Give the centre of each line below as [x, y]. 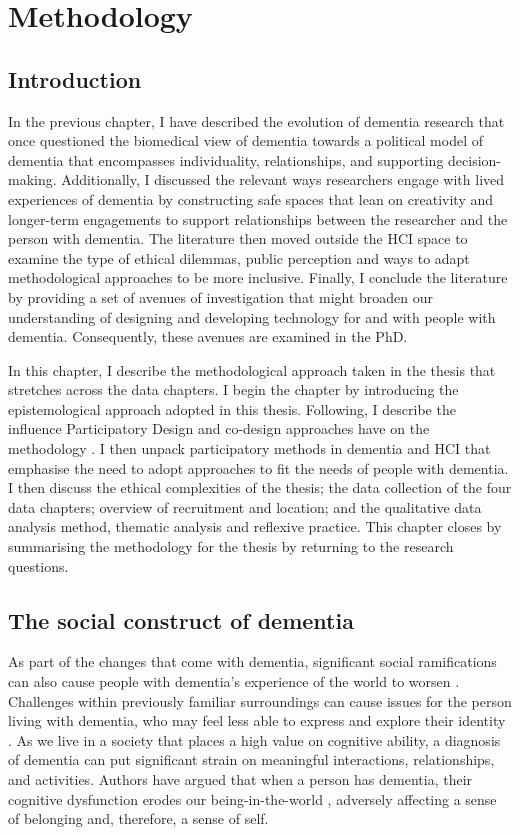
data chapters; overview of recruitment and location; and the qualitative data [245, 506]
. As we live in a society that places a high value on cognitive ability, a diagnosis [254, 739]
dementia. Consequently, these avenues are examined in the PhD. [208, 336]
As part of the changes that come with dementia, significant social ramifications [252, 661]
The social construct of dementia [181, 619]
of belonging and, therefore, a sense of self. [138, 818]
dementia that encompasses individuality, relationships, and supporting [226, 159]
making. [32, 179]
